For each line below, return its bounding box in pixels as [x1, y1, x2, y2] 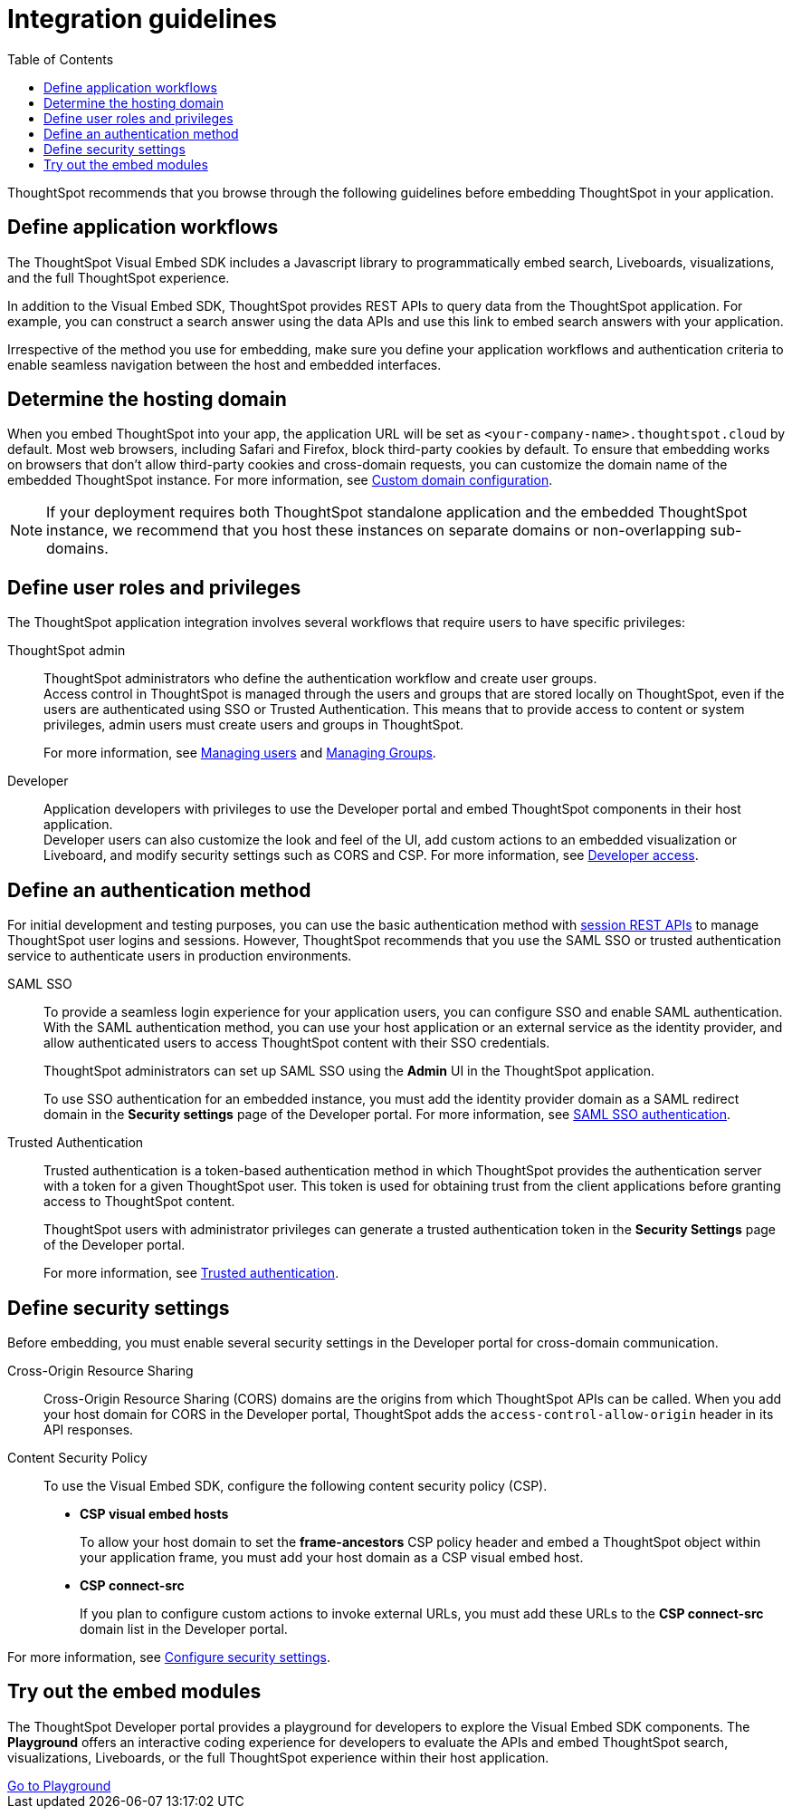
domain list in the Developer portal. [80, 1620, 288, 1637]
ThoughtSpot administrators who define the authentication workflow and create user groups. [43, 671, 597, 687]
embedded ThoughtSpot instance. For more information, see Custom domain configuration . [7, 472, 553, 488]
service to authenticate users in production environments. [7, 948, 352, 964]
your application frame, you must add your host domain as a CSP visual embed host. [80, 1549, 584, 1565]
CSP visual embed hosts [80, 1505, 229, 1521]
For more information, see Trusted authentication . [43, 1265, 339, 1281]
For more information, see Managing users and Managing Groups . [43, 745, 436, 761]
